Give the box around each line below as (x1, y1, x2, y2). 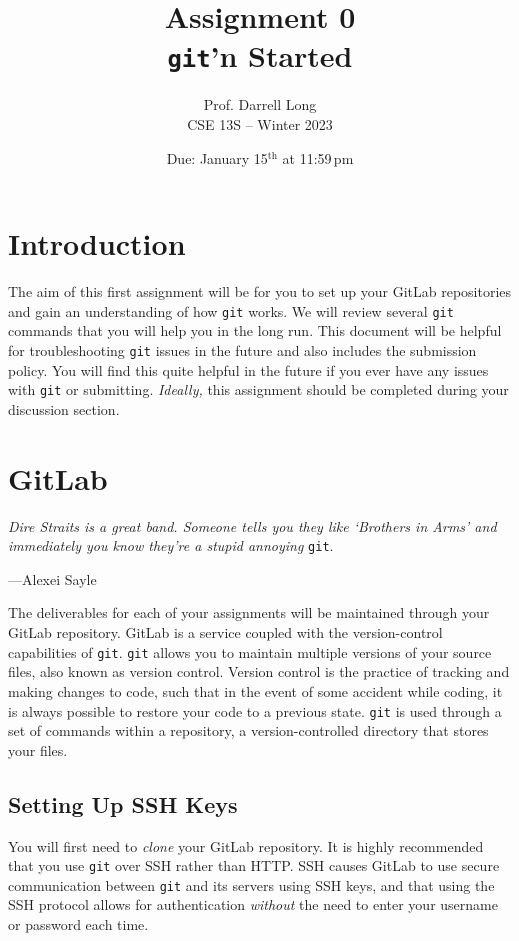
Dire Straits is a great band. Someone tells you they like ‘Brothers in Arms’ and (8, 515, 497, 536)
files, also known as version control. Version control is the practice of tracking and (8, 661, 510, 682)
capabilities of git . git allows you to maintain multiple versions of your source (8, 641, 492, 662)
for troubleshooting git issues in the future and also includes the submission (8, 340, 477, 360)
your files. (8, 739, 68, 760)
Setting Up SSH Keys (8, 788, 238, 819)
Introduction (8, 223, 186, 264)
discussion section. (8, 398, 120, 419)
